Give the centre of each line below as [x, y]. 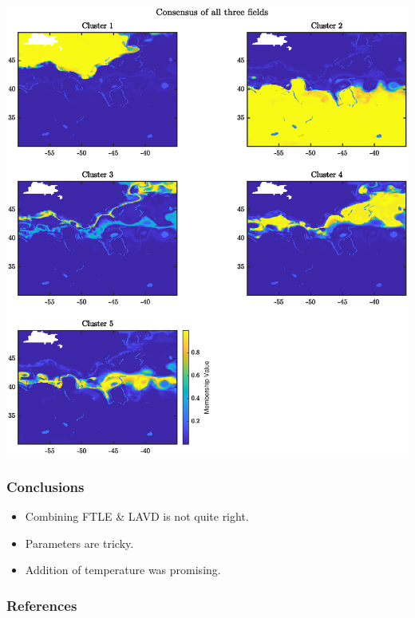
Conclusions [45, 486]
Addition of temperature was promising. [123, 570]
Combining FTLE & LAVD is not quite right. [137, 516]
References [42, 605]
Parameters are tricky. [79, 543]
